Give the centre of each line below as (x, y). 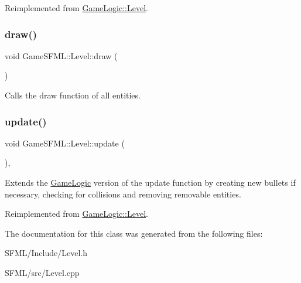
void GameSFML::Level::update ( (65, 143)
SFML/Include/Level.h (46, 253)
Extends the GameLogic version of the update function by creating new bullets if (150, 182)
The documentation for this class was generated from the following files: (134, 233)
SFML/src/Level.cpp (42, 272)
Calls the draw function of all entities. (73, 95)
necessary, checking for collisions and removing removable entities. (123, 194)
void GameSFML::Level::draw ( (61, 55)
